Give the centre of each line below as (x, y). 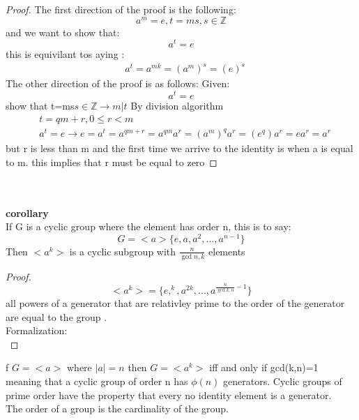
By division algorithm (177, 106)
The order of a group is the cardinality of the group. (117, 408)
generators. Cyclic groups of (283, 381)
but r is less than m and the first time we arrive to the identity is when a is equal (179, 148)
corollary (27, 212)
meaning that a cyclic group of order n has (97, 381)
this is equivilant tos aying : (65, 54)
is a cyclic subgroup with (123, 251)
